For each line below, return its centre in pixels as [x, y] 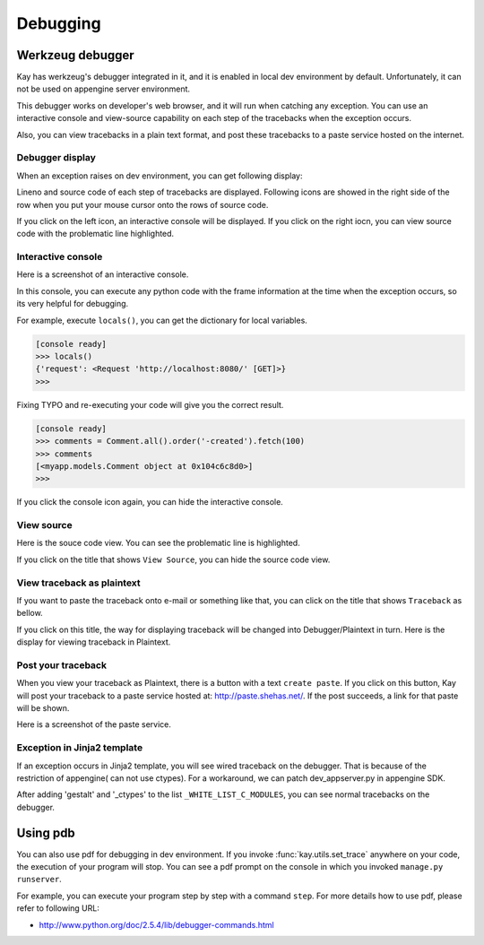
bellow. [30, 613]
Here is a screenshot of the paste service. [94, 724]
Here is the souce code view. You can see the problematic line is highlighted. [158, 543]
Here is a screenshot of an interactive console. [103, 274]
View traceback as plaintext [78, 583]
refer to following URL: [58, 908]
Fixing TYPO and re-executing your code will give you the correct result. [150, 404]
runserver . [39, 880]
